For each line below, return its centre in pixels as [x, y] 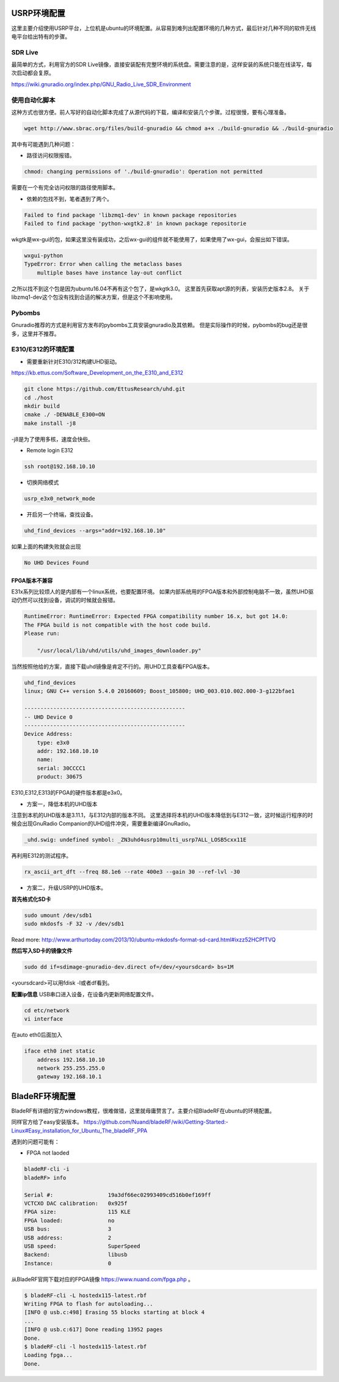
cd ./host [39, 398]
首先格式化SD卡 [31, 899]
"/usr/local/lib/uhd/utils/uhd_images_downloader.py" [119, 650]
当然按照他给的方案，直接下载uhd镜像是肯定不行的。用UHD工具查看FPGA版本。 [112, 666]
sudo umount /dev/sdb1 [58, 915]
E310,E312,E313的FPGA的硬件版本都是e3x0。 [68, 793]
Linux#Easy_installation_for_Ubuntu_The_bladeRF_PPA [79, 1130]
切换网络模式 [43, 482]
